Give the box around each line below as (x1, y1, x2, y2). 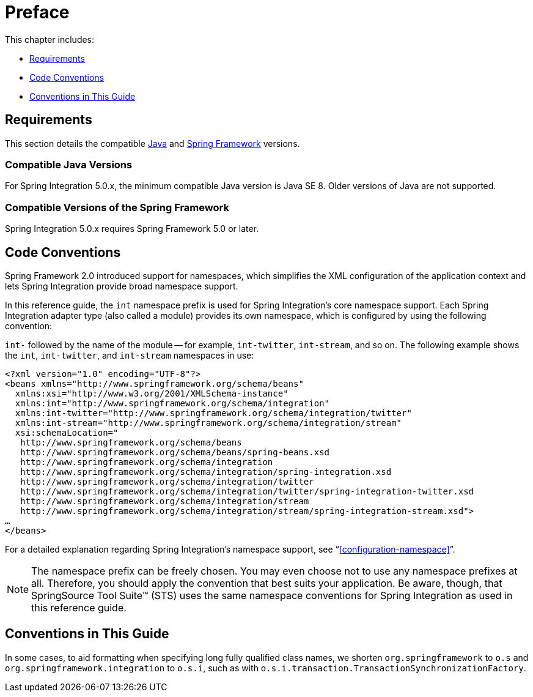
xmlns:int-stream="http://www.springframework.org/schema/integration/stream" (15, 417, 402, 428)
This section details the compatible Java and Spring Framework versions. (5, 138, 300, 149)
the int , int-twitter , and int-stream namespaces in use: (5, 349, 254, 360)
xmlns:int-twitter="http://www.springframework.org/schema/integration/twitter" (15, 408, 412, 418)
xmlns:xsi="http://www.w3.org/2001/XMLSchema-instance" (15, 388, 289, 398)
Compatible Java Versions (5, 158, 133, 171)
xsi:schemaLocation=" (15, 427, 119, 438)
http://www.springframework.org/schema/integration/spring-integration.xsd (20, 466, 392, 477)
